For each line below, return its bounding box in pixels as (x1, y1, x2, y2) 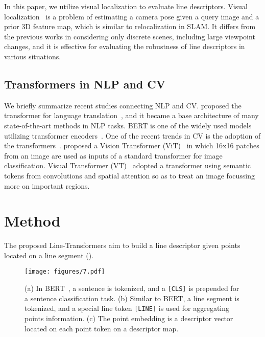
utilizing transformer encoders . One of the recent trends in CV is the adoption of (4, 130, 261, 141)
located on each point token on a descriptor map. (25, 323, 179, 333)
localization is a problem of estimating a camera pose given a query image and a (4, 11, 259, 21)
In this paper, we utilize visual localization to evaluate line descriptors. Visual (4, 1, 248, 11)
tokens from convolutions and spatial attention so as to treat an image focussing (4, 170, 255, 181)
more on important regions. (4, 180, 90, 191)
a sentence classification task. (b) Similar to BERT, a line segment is (25, 293, 239, 303)
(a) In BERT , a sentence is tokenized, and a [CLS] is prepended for (25, 283, 239, 294)
